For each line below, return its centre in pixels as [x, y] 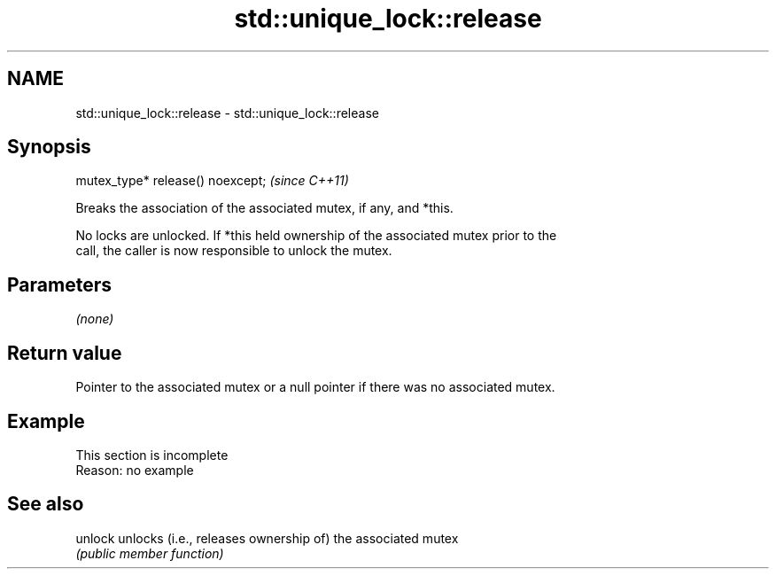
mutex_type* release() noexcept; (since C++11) [212, 181]
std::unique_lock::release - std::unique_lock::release [227, 113]
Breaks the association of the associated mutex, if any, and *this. [264, 208]
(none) [95, 319]
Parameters [59, 284]
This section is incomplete [152, 455]
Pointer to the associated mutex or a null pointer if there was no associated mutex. [315, 387]
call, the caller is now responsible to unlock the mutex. [234, 251]
